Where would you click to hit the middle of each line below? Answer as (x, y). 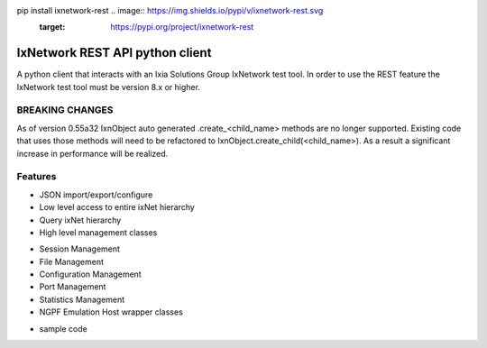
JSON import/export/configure (96, 195)
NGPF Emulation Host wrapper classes (111, 312)
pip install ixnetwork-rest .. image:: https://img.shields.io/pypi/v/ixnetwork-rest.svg (170, 10)
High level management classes (98, 232)
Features (37, 177)
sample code (63, 328)
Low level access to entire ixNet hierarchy (117, 207)
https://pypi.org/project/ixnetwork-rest (182, 27)
